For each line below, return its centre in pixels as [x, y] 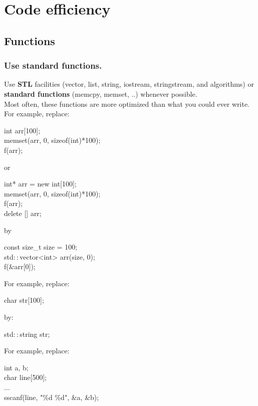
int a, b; [16, 367]
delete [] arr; [23, 213]
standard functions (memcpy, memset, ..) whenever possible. [101, 93]
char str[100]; [24, 300]
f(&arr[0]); [20, 266]
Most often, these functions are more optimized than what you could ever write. [127, 104]
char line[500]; [26, 377]
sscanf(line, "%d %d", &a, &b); [52, 397]
